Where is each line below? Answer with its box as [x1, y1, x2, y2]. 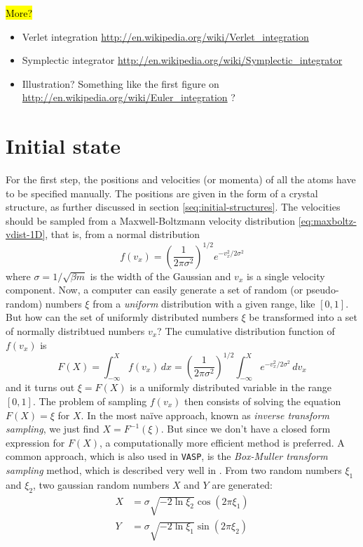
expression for [6, 435, 65, 449]
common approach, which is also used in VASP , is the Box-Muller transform [6, 449, 328, 463]
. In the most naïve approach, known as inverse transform [81, 407, 329, 422]
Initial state [6, 131, 121, 160]
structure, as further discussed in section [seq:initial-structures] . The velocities [6, 199, 341, 214]
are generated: [212, 477, 273, 492]
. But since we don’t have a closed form [160, 421, 331, 436]
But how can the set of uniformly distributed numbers [6, 310, 238, 324]
